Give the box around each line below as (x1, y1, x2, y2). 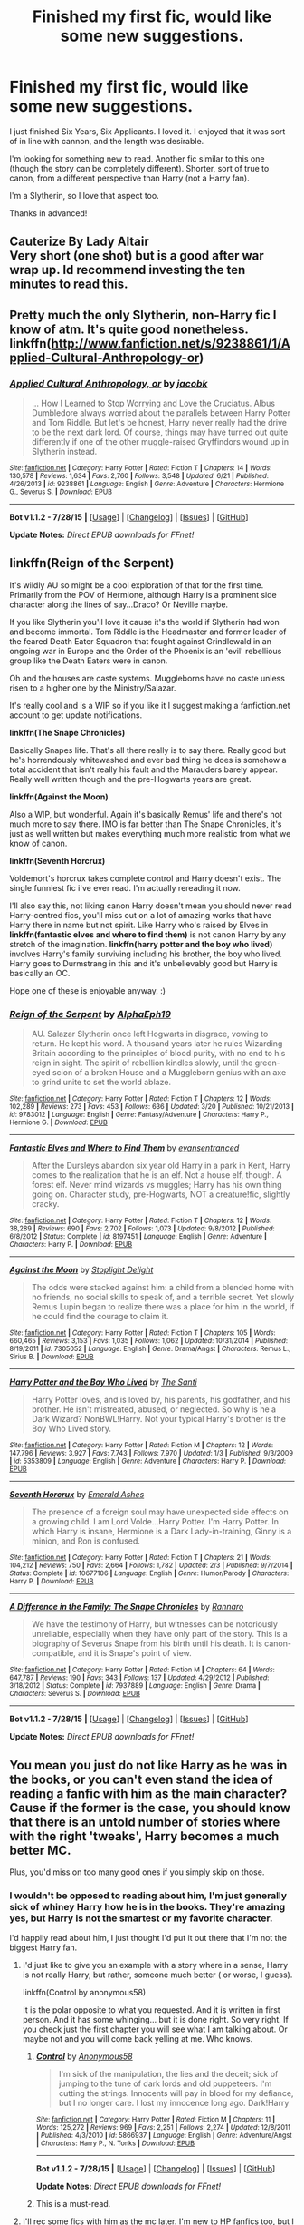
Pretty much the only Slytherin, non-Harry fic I (9, 307, 277, 323)
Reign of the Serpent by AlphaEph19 (9, 1007, 172, 1020)
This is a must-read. (35, 2199, 111, 2210)
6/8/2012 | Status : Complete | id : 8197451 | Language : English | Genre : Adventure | (9, 1232, 267, 1241)
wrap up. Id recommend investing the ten (9, 262, 246, 278)
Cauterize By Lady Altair (9, 234, 149, 250)
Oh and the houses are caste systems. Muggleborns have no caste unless (9, 672, 285, 683)
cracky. (31, 1199, 60, 1210)
